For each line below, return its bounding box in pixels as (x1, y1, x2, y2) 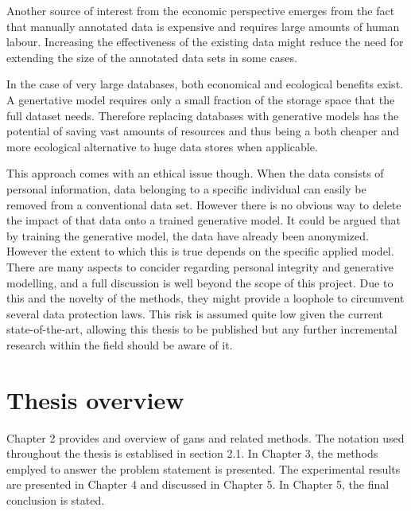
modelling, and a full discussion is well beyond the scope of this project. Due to (6, 274, 394, 291)
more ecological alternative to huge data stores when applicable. (6, 138, 318, 154)
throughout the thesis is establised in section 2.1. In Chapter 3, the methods (6, 445, 378, 462)
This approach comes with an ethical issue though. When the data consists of (6, 165, 384, 181)
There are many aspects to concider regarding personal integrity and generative (6, 258, 394, 275)
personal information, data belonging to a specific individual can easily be (6, 180, 366, 197)
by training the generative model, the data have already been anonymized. (6, 227, 369, 244)
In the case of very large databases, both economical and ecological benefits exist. (6, 76, 403, 92)
